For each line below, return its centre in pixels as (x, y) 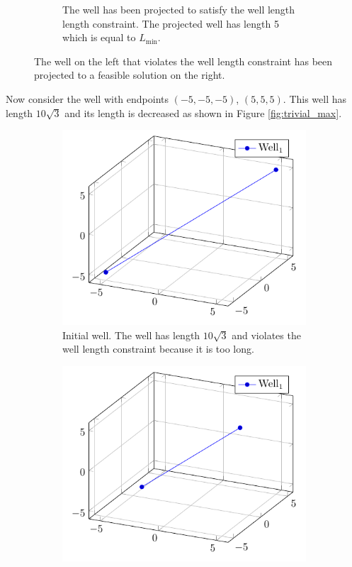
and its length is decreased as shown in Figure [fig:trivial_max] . (203, 112)
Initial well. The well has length (131, 335)
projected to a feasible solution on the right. (130, 75)
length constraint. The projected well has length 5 (171, 23)
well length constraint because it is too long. (158, 349)
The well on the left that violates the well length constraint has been (183, 61)
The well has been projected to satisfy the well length (179, 9)
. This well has (315, 98)
